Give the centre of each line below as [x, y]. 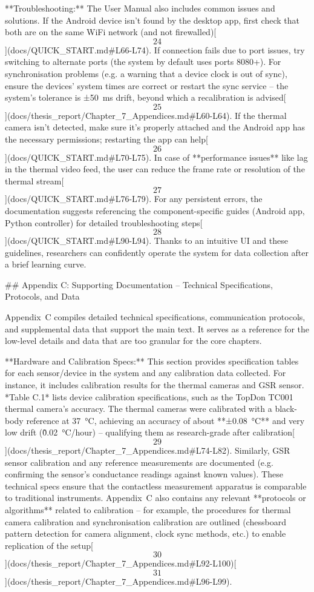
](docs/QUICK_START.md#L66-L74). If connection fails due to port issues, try [155, 49]
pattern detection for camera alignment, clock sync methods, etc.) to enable [146, 533]
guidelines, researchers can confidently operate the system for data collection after [157, 252]
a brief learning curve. [46, 264]
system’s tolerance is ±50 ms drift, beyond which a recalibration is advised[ [146, 97]
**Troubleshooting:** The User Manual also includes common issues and [140, 8]
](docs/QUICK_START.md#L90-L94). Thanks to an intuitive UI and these [146, 240]
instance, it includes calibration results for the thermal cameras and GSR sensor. [155, 385]
